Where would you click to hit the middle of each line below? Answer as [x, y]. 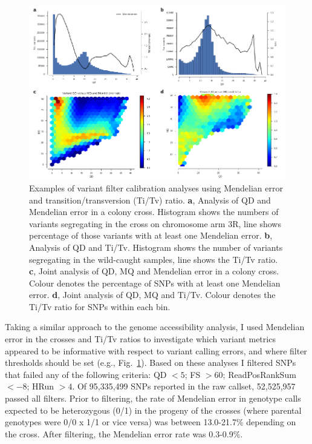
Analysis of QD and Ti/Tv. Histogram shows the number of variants [156, 247]
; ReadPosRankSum [259, 374]
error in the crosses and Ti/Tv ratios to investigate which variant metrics [140, 339]
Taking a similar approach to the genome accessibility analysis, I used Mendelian [155, 327]
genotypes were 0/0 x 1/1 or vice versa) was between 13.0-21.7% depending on [151, 422]
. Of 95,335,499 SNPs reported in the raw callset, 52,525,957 [184, 386]
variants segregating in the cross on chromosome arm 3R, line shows [155, 223]
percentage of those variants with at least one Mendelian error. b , [151, 235]
